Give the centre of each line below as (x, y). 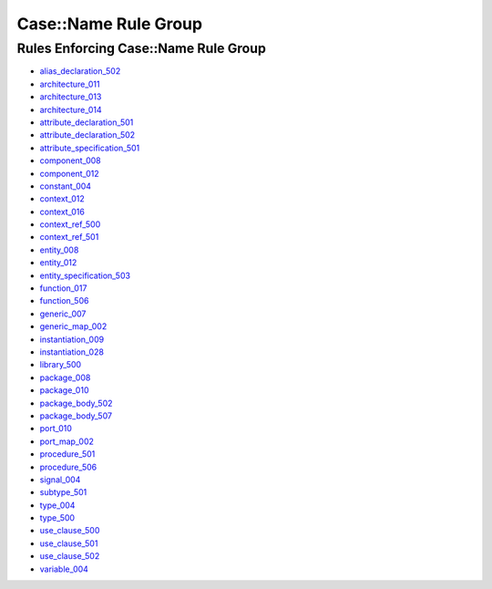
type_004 (57, 505)
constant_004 (65, 186)
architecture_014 (71, 109)
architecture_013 (71, 97)
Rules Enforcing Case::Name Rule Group (141, 48)
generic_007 (63, 314)
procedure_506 (68, 467)
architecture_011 (70, 84)
